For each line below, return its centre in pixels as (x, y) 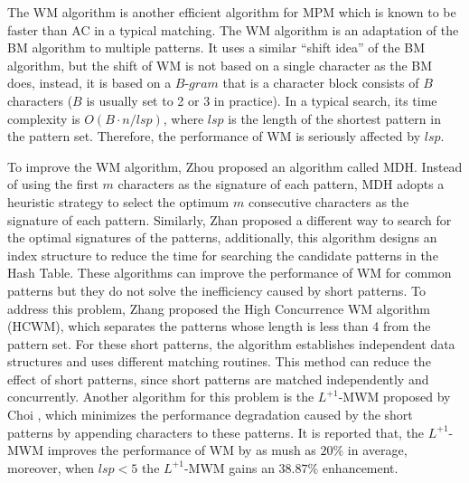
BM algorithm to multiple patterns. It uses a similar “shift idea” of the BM (216, 47)
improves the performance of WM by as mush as (182, 450)
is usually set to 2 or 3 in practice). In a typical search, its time (262, 100)
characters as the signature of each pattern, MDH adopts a (281, 184)
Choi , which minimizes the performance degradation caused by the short (210, 415)
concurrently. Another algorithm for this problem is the (161, 397)
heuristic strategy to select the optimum (118, 201)
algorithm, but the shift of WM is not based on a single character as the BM (220, 65)
